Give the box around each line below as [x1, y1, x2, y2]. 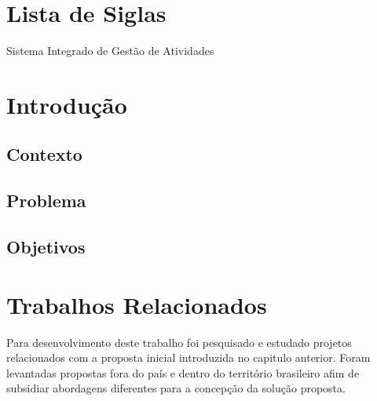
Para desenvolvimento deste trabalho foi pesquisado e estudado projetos [6, 334, 352, 350]
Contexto [6, 142, 82, 166]
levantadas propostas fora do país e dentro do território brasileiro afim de [6, 364, 360, 381]
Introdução [6, 88, 127, 120]
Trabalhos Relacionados [6, 288, 267, 320]
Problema [6, 188, 86, 213]
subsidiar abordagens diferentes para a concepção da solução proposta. [6, 380, 346, 396]
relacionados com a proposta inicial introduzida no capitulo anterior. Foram [6, 349, 371, 366]
